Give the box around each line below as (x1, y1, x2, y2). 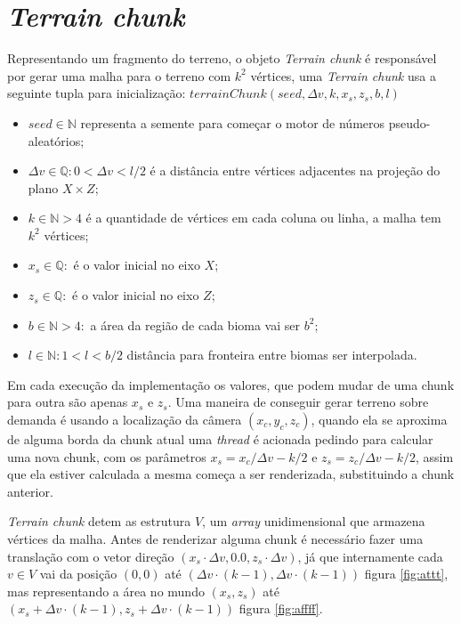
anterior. (7, 482, 53, 500)
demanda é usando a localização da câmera (7, 410, 242, 429)
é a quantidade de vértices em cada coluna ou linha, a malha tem (85, 208, 441, 227)
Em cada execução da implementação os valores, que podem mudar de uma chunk (7, 375, 455, 393)
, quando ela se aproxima (311, 410, 448, 429)
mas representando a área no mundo (7, 581, 205, 600)
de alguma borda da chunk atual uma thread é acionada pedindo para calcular (7, 430, 433, 449)
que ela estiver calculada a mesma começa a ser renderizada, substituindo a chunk (7, 465, 455, 483)
